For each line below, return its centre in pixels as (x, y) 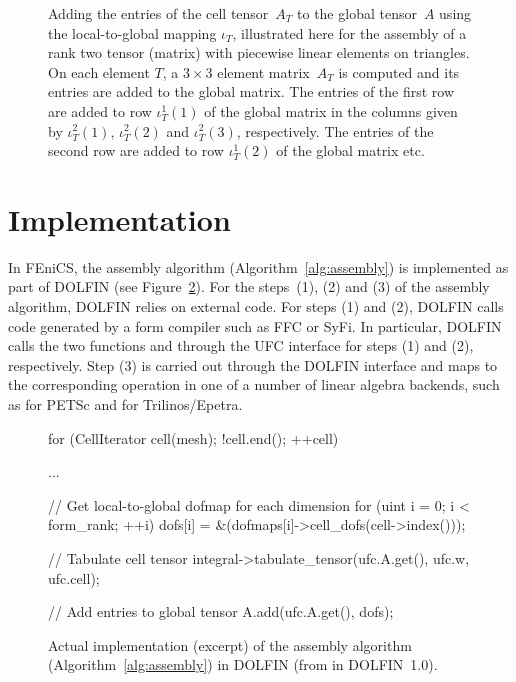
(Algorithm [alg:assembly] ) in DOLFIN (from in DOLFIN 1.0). (243, 664)
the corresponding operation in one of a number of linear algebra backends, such (254, 384)
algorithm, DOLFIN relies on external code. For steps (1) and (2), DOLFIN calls (256, 306)
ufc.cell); (74, 577)
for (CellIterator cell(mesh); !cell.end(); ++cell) (193, 437)
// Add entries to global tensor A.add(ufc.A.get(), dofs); (221, 611)
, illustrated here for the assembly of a (349, 32)
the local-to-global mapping (132, 32)
